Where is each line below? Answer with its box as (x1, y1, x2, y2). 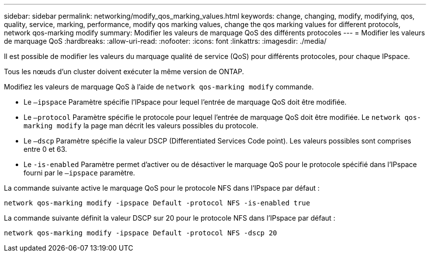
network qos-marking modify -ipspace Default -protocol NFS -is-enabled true (4, 199, 310, 207)
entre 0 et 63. (24, 145, 67, 153)
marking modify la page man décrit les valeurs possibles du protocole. (24, 121, 258, 130)
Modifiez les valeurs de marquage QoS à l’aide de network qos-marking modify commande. (4, 83, 314, 91)
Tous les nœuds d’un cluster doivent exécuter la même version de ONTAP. (4, 67, 244, 76)
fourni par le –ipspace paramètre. (24, 169, 135, 177)
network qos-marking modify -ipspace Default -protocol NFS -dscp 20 (4, 229, 277, 237)
